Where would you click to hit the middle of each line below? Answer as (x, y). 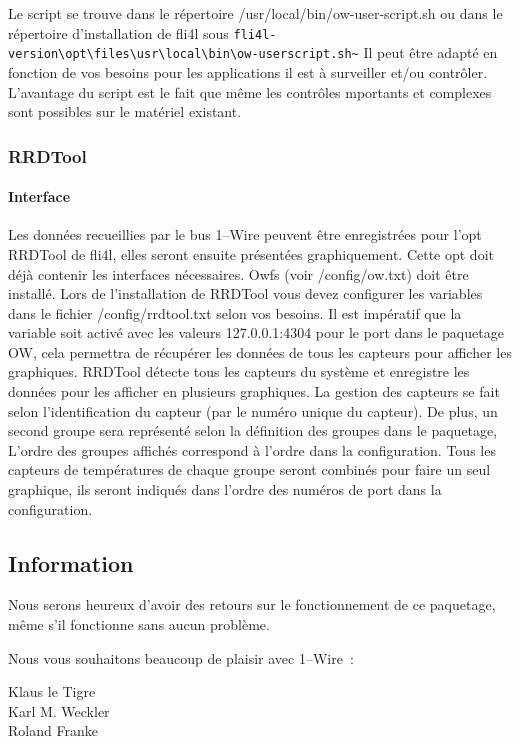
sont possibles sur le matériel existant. (125, 111)
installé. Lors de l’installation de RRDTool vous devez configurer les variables (245, 293)
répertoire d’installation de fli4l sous (118, 32)
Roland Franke (53, 730)
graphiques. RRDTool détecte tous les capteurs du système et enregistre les (239, 371)
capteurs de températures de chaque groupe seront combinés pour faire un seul (249, 469)
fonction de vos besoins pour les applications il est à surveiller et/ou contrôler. (248, 71)
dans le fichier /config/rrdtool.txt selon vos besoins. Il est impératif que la (235, 312)
